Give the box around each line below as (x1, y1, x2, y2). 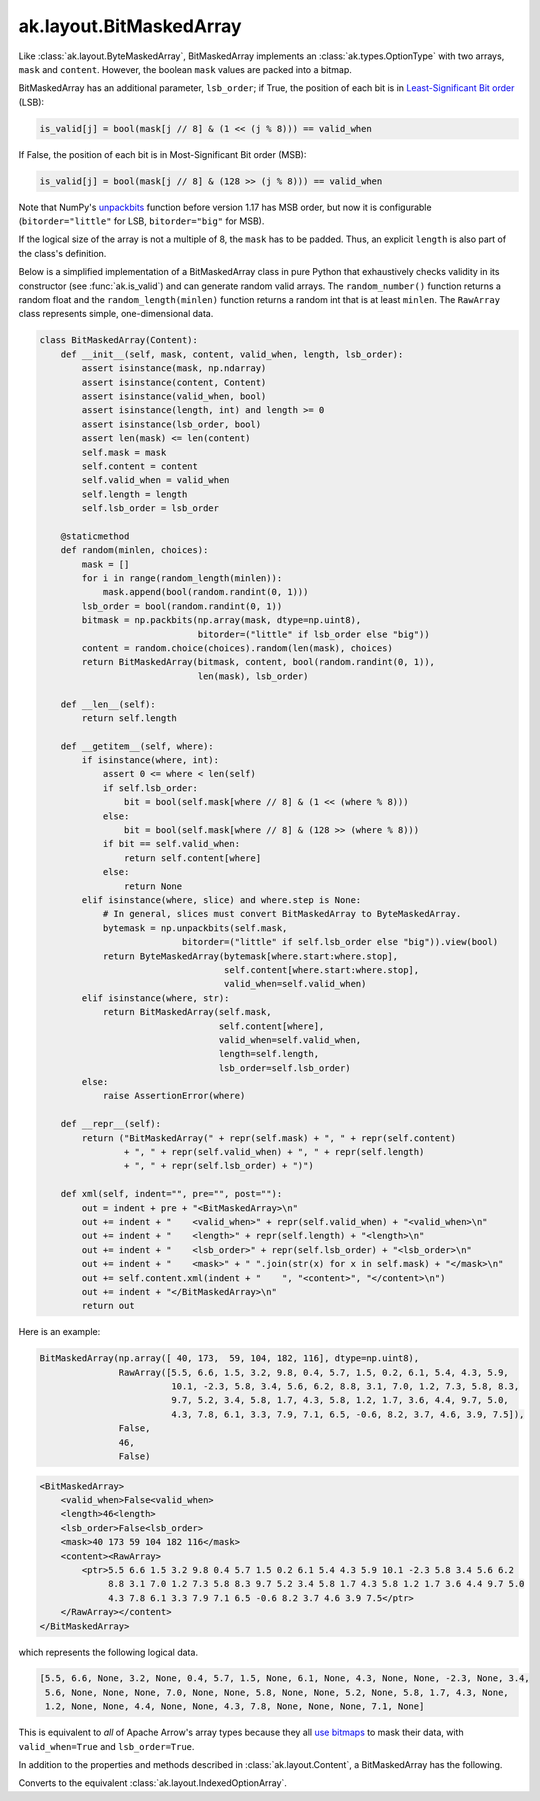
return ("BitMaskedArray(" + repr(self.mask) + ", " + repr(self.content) (81, 1132, 457, 1144)
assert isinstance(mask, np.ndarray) (81, 363, 267, 374)
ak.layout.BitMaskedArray (18, 15, 242, 37)
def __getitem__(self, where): (60, 740, 214, 752)
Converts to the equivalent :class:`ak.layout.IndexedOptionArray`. (18, 1777, 287, 1789)
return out (81, 1300, 135, 1312)
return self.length (81, 712, 177, 724)
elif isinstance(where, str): (81, 992, 230, 1004)
